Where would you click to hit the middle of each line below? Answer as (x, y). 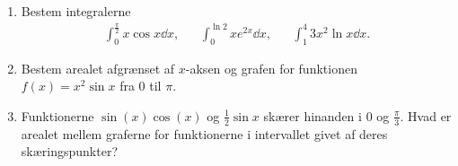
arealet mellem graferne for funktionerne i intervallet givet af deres (204, 133)
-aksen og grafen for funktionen (271, 68)
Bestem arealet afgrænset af (98, 68)
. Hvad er (426, 115)
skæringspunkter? (69, 151)
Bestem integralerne (76, 11)
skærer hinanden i (313, 115)
